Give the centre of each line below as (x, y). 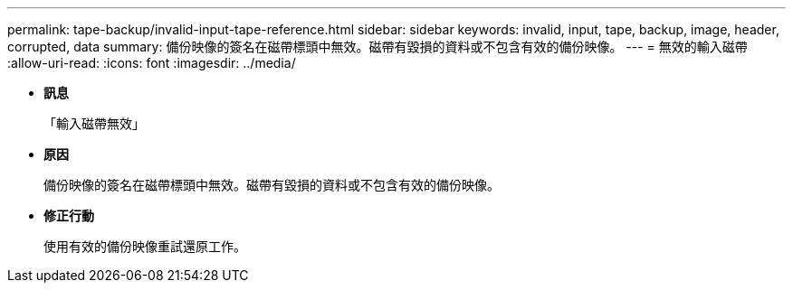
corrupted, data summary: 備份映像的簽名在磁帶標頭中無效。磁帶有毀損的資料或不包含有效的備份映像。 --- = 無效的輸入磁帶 (377, 47)
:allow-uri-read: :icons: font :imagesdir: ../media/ (152, 63)
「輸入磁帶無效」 (94, 123)
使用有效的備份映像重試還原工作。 (145, 246)
